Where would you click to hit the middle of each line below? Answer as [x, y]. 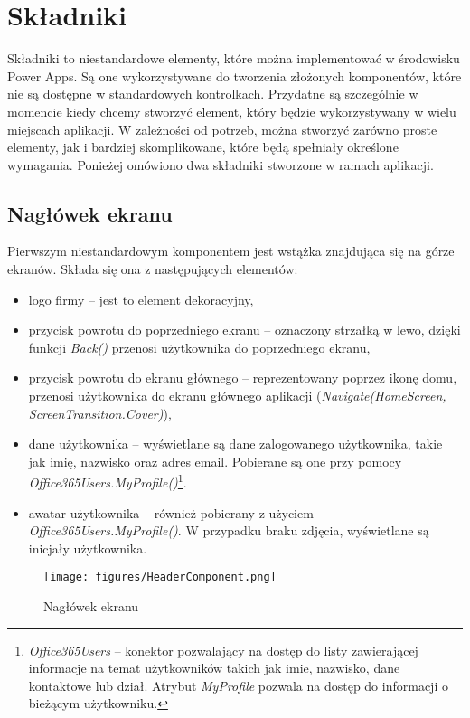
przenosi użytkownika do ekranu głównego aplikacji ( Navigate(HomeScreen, [237, 396]
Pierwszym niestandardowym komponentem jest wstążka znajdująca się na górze [231, 251]
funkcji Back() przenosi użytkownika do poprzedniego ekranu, [199, 347]
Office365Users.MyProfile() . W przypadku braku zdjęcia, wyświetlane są [229, 530]
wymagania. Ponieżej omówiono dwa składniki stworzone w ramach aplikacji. [221, 164]
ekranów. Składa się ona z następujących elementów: [153, 269]
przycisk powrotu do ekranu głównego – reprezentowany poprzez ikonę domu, [243, 378]
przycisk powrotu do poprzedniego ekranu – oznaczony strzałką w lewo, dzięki [244, 330]
